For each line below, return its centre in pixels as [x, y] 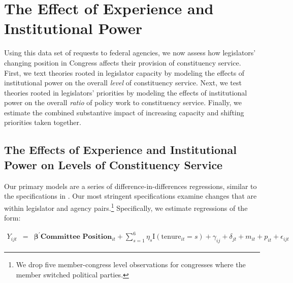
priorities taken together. [43, 122]
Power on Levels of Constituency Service [113, 164]
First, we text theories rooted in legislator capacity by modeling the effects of [124, 72]
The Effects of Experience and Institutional [120, 150]
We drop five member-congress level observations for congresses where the [131, 264]
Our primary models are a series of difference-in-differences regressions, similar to [131, 186]
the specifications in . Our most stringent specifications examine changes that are [131, 196]
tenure [171, 237]
